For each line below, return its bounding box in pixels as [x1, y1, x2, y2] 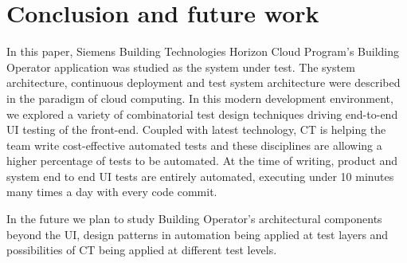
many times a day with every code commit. [6, 183, 217, 200]
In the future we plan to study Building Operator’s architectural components [6, 210, 382, 227]
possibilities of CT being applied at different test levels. [6, 241, 277, 258]
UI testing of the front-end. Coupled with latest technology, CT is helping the [6, 121, 386, 138]
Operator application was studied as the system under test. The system [6, 58, 355, 75]
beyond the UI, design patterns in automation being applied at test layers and [6, 226, 389, 242]
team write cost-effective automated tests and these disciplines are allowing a [6, 136, 382, 153]
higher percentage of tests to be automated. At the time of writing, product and [6, 152, 398, 169]
